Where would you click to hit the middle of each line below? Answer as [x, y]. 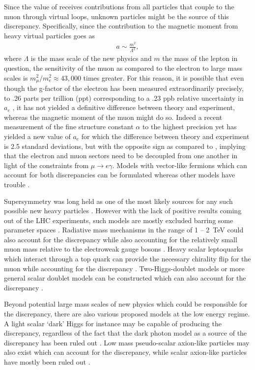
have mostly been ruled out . [47, 362]
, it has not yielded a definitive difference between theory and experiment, [124, 107]
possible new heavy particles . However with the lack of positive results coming [123, 211]
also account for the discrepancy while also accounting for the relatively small [121, 239]
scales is [16, 77]
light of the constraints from [46, 165]
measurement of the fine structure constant [69, 127]
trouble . [17, 184]
